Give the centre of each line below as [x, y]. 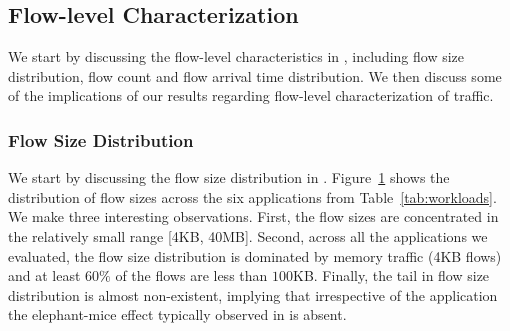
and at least [44, 275]
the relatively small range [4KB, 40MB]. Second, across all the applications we [248, 235]
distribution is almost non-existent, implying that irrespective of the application [253, 294]
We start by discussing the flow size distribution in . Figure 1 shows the [229, 177]
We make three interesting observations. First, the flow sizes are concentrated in [253, 216]
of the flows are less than [191, 275]
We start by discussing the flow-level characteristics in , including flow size [236, 56]
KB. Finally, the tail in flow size [391, 275]
